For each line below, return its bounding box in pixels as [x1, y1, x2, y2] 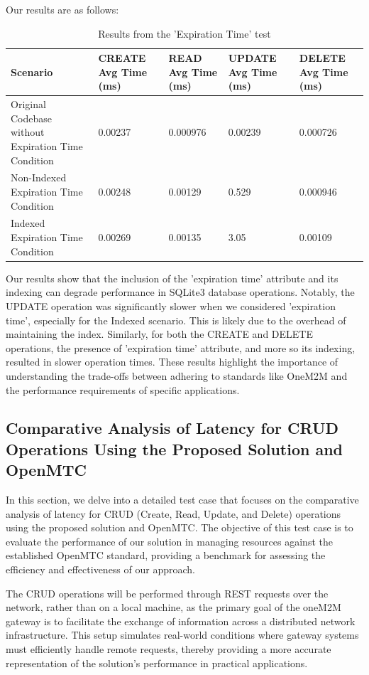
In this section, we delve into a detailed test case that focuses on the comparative [6, 492, 359, 507]
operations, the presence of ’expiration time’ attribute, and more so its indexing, [6, 340, 356, 355]
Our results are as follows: [6, 2, 119, 16]
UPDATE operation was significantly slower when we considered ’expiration [6, 298, 336, 313]
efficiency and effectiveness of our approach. [6, 562, 195, 577]
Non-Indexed [11, 170, 67, 185]
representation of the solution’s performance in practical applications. [6, 655, 308, 670]
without [11, 124, 45, 139]
